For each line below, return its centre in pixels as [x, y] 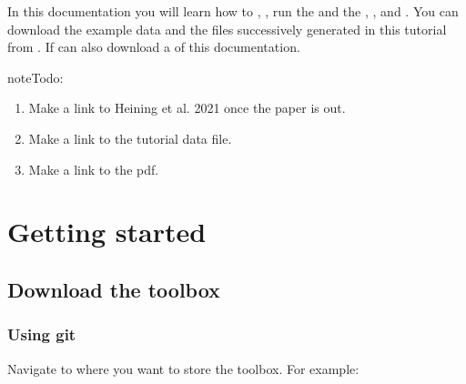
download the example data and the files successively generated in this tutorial [227, 29]
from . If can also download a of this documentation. [154, 47]
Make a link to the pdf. [94, 169]
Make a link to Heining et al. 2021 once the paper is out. [187, 108]
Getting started [107, 232]
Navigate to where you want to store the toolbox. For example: [183, 368]
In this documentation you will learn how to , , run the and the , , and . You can [233, 11]
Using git [42, 334]
